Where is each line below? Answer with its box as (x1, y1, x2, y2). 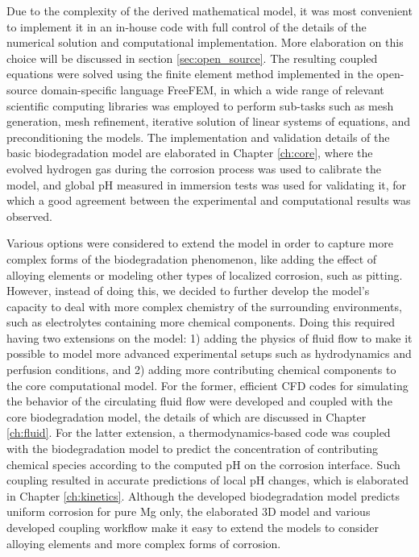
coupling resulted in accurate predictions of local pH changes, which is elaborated (6, 472, 409, 488)
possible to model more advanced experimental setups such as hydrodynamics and (6, 345, 412, 362)
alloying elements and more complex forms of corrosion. (6, 534, 281, 551)
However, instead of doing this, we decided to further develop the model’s (6, 282, 370, 299)
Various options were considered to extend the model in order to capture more (6, 235, 393, 251)
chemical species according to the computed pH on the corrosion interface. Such (6, 455, 400, 472)
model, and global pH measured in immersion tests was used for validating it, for (6, 176, 407, 193)
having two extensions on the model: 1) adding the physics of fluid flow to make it (6, 329, 413, 346)
